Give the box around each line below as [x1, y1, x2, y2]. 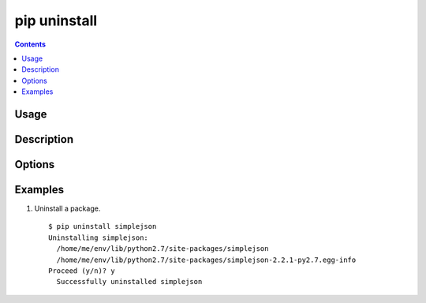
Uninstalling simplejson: [48, 233, 149, 242]
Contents [14, 39, 47, 49]
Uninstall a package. [34, 204, 101, 213]
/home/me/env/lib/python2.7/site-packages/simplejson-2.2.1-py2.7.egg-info [56, 255, 357, 264]
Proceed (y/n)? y [48, 267, 115, 275]
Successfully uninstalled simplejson [56, 277, 203, 286]
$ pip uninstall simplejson [48, 222, 157, 231]
